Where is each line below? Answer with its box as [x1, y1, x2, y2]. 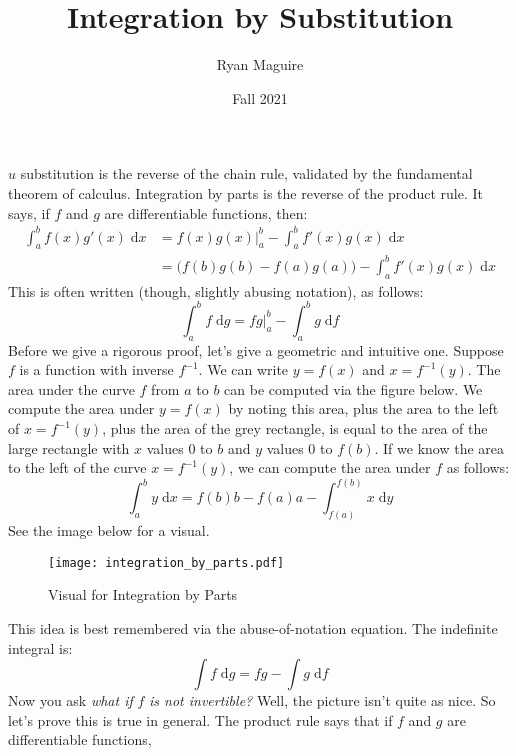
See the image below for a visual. [8, 520, 210, 541]
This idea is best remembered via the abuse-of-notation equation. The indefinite [8, 617, 498, 638]
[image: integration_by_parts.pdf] [48, 555, 285, 570]
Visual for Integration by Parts [48, 584, 238, 605]
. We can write [198, 359, 289, 380]
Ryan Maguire [216, 54, 304, 75]
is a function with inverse [19, 359, 174, 380]
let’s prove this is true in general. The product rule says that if [8, 709, 393, 730]
